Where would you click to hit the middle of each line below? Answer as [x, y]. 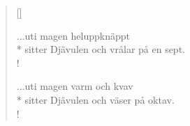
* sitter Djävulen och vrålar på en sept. [101, 49]
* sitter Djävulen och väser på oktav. [95, 99]
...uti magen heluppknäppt [73, 35]
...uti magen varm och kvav [75, 86]
